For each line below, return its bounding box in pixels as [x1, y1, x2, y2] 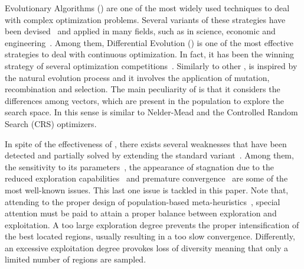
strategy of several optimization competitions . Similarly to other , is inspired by [5, 59, 298, 72]
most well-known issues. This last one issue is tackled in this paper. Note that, [5, 183, 289, 196]
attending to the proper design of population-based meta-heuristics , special [5, 195, 280, 208]
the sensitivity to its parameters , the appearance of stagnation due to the [5, 160, 274, 173]
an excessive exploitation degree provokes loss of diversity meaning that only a [5, 241, 289, 254]
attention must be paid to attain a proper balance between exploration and [5, 207, 277, 219]
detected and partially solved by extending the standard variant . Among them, [5, 149, 294, 161]
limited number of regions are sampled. [5, 253, 146, 265]
